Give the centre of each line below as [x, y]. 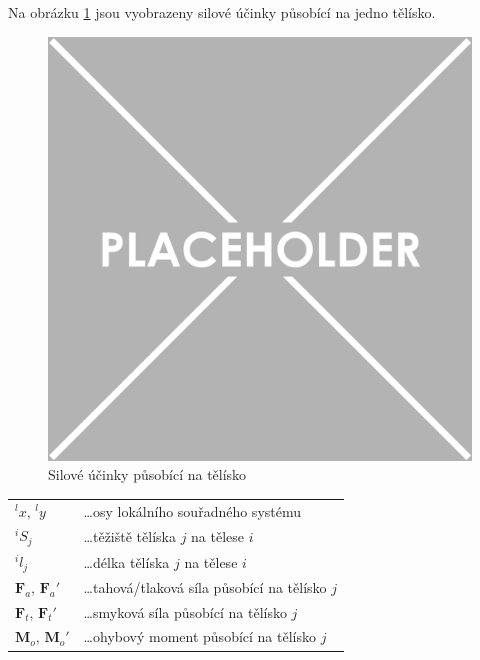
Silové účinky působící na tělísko [147, 474]
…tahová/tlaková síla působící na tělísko [205, 586]
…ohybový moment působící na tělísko [199, 636]
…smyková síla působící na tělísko [185, 611]
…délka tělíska [126, 561]
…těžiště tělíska [129, 535]
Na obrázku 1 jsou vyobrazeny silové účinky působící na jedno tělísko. [222, 12]
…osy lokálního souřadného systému [192, 510]
